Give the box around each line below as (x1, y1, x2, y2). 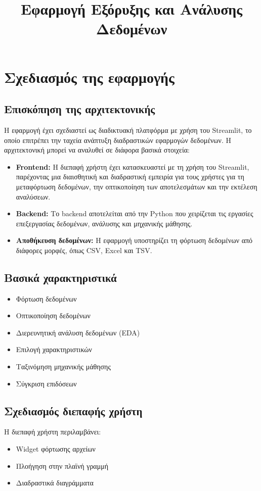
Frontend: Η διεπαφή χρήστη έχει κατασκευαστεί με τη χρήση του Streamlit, (16, 161, 249, 172)
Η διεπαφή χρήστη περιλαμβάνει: (4, 426, 101, 437)
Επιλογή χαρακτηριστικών (16, 344, 92, 355)
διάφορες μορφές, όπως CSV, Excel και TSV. (16, 244, 152, 255)
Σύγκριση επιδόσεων (16, 378, 77, 388)
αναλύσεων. (16, 191, 51, 202)
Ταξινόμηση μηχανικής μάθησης (16, 361, 111, 372)
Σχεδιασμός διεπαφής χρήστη (4, 403, 143, 418)
